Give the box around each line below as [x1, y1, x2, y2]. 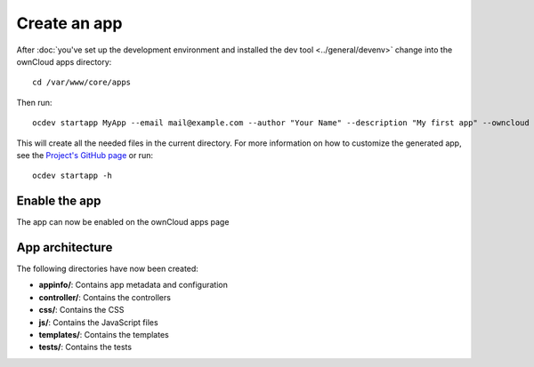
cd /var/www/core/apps [32, 77, 132, 88]
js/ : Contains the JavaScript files [38, 316, 159, 328]
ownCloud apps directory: [16, 56, 112, 67]
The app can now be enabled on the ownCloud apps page [16, 217, 230, 227]
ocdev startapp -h [32, 171, 113, 181]
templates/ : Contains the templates [38, 330, 169, 340]
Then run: [16, 97, 53, 108]
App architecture [16, 240, 113, 255]
